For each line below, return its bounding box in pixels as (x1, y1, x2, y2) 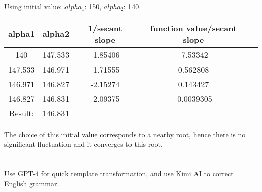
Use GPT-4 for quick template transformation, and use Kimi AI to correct (4, 168, 234, 178)
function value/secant (150, 22, 237, 34)
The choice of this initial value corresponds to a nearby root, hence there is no (4, 129, 246, 139)
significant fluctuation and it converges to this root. (4, 139, 163, 149)
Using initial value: (4, 1, 62, 11)
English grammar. (4, 178, 59, 188)
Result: (9, 107, 34, 119)
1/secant (88, 22, 122, 34)
